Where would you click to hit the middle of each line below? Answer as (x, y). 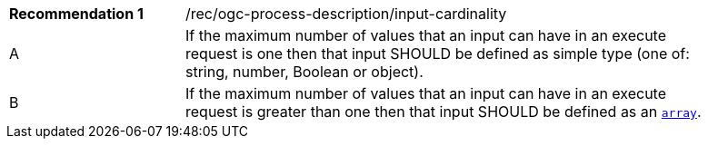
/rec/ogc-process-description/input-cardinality (346, 14)
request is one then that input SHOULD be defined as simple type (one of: (438, 54)
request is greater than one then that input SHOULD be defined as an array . (444, 112)
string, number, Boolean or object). (304, 72)
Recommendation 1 (76, 14)
